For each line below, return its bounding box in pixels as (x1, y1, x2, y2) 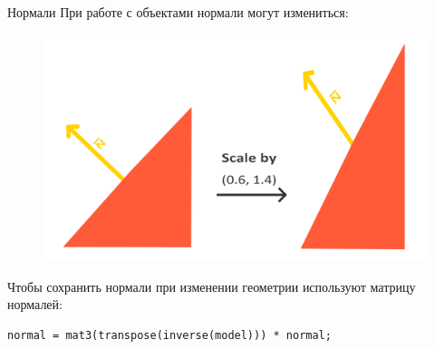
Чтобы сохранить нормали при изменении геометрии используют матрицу (7, 276, 416, 296)
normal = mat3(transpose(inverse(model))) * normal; (7, 328, 332, 342)
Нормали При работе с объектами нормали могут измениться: (7, 3, 349, 21)
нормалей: (7, 295, 63, 314)
